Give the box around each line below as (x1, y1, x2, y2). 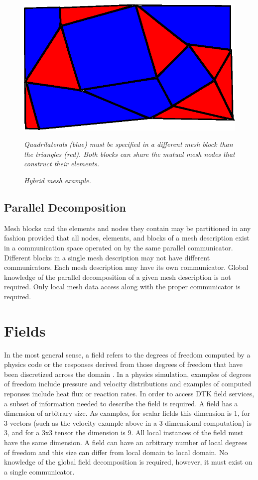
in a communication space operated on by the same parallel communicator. (4, 242, 233, 253)
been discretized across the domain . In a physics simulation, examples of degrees (4, 368, 252, 379)
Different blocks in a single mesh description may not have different (4, 252, 210, 262)
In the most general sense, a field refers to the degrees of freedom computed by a (4, 349, 251, 360)
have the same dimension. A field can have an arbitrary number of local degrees (4, 437, 248, 448)
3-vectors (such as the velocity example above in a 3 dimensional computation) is (4, 417, 252, 428)
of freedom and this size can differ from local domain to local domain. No (4, 447, 228, 457)
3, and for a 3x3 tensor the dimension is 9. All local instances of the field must (4, 427, 244, 438)
